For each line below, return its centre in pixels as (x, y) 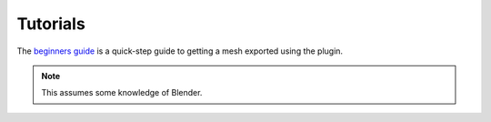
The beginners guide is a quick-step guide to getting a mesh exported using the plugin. (180, 51)
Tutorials (51, 24)
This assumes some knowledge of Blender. (122, 93)
